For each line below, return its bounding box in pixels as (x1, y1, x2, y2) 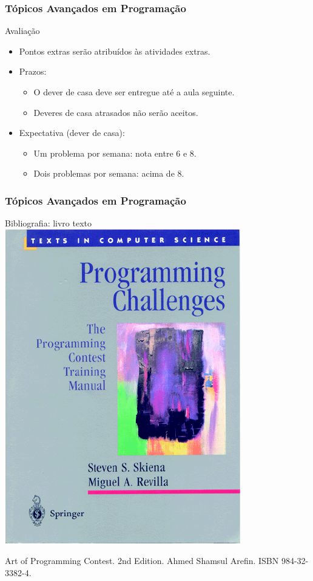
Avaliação (5, 24, 40, 37)
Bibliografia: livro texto (5, 217, 92, 229)
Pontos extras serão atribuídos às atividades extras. (19, 44, 210, 57)
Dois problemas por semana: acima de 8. (33, 167, 184, 180)
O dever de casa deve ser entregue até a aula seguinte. (33, 86, 235, 98)
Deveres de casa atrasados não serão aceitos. (33, 106, 198, 118)
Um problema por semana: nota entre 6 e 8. (33, 146, 197, 159)
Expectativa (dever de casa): (19, 126, 125, 139)
